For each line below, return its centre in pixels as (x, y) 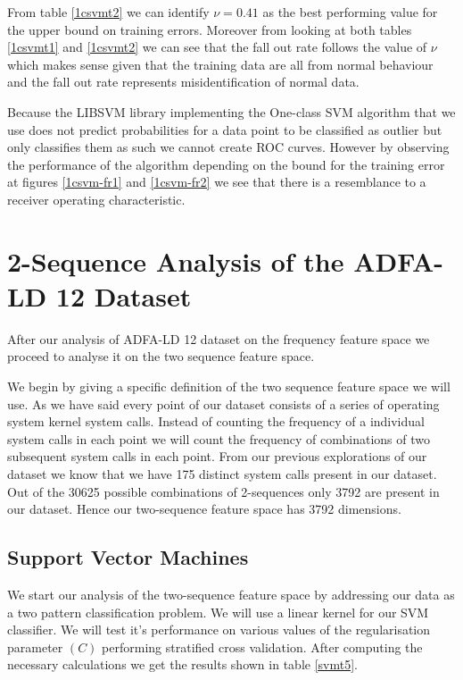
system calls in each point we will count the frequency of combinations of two (219, 438)
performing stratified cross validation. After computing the (262, 646)
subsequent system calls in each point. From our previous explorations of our (217, 456)
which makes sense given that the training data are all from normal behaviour (220, 64)
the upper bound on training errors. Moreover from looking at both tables (210, 29)
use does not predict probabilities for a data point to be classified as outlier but (225, 129)
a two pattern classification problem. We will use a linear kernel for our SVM (218, 612)
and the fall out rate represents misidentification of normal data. (183, 82)
